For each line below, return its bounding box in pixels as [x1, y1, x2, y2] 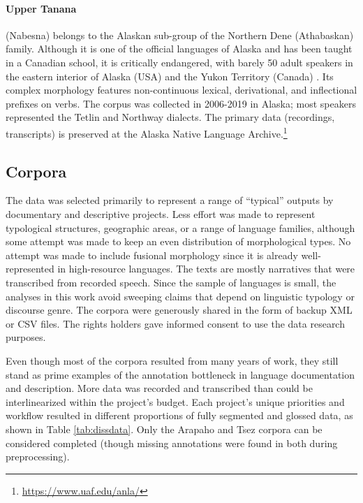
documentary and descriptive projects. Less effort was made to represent [6, 207, 316, 221]
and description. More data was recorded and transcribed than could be [6, 381, 313, 395]
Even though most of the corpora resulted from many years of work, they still [6, 353, 339, 367]
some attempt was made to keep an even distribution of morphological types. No [6, 234, 351, 249]
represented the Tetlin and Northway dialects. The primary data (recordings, [6, 110, 335, 124]
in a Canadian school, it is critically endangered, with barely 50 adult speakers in [6, 54, 353, 69]
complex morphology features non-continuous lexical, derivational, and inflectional [6, 82, 357, 97]
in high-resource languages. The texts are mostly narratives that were [57, 261, 355, 276]
